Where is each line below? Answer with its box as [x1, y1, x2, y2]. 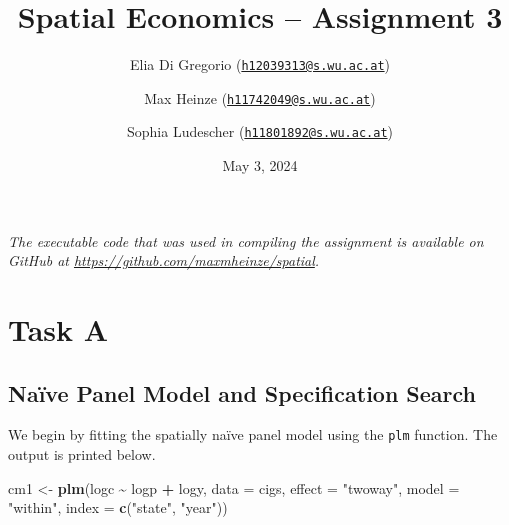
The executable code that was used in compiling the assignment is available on [8, 230, 484, 251]
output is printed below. [8, 444, 156, 465]
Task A [8, 309, 109, 350]
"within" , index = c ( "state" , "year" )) [8, 497, 228, 518]
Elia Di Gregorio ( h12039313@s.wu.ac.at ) [129, 54, 391, 75]
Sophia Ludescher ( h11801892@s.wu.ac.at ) [126, 121, 394, 142]
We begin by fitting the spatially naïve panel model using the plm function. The [8, 424, 498, 445]
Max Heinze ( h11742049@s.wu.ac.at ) [144, 87, 376, 108]
